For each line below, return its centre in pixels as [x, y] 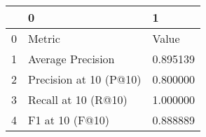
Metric [44, 38]
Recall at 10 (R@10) [78, 99]
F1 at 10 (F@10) [69, 120]
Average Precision [71, 59]
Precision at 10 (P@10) [85, 79]
